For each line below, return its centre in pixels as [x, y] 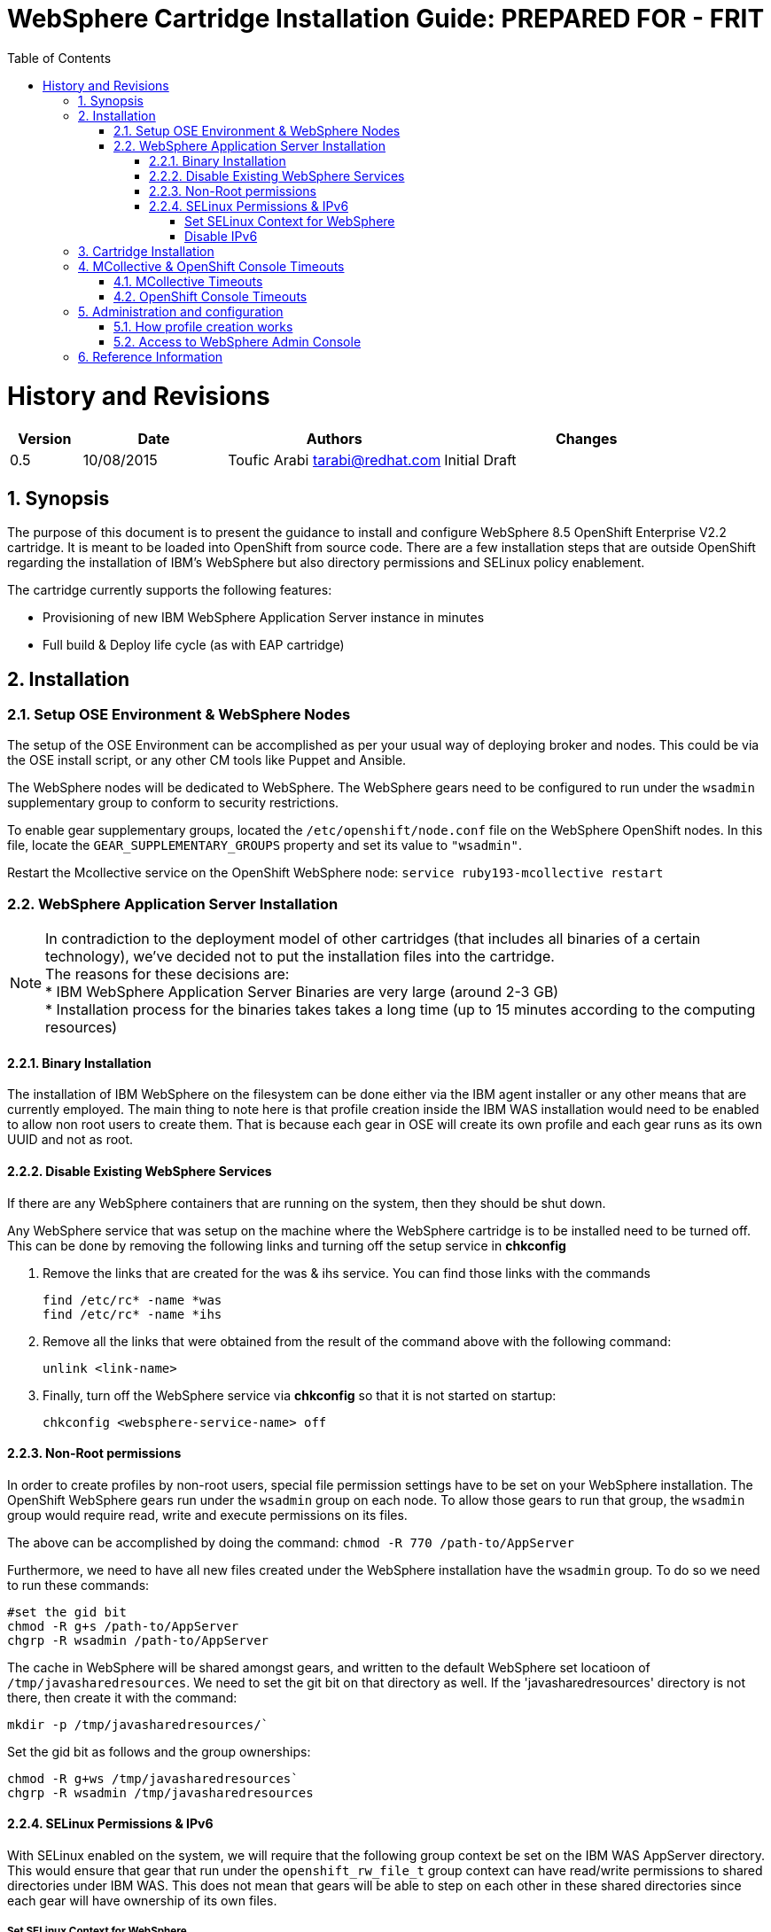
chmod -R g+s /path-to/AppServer [123, 1626]
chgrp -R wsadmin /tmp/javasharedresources [160, 1792]
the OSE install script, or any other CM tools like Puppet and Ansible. [207, 760]
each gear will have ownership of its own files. [142, 1900]
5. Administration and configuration [181, 311]
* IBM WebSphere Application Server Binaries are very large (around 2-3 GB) [302, 992]
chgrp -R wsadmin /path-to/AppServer [138, 1640]
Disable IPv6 [221, 236]
